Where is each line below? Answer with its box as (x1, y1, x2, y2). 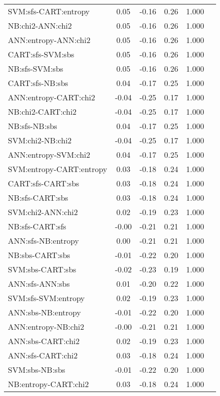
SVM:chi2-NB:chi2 (8, 134, 72, 146)
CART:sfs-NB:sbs (8, 77, 69, 88)
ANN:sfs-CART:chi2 (8, 350, 78, 361)
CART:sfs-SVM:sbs (8, 48, 74, 60)
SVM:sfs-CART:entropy (8, 5, 90, 17)
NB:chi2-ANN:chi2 (8, 20, 72, 31)
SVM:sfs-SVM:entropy (8, 292, 85, 304)
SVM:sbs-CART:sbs (8, 264, 76, 275)
